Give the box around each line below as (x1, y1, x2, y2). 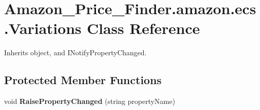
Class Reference (86, 18, 200, 39)
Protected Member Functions (4, 72, 162, 88)
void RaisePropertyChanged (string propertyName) (4, 96, 175, 106)
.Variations (4, 18, 82, 39)
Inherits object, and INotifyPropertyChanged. (4, 47, 147, 58)
